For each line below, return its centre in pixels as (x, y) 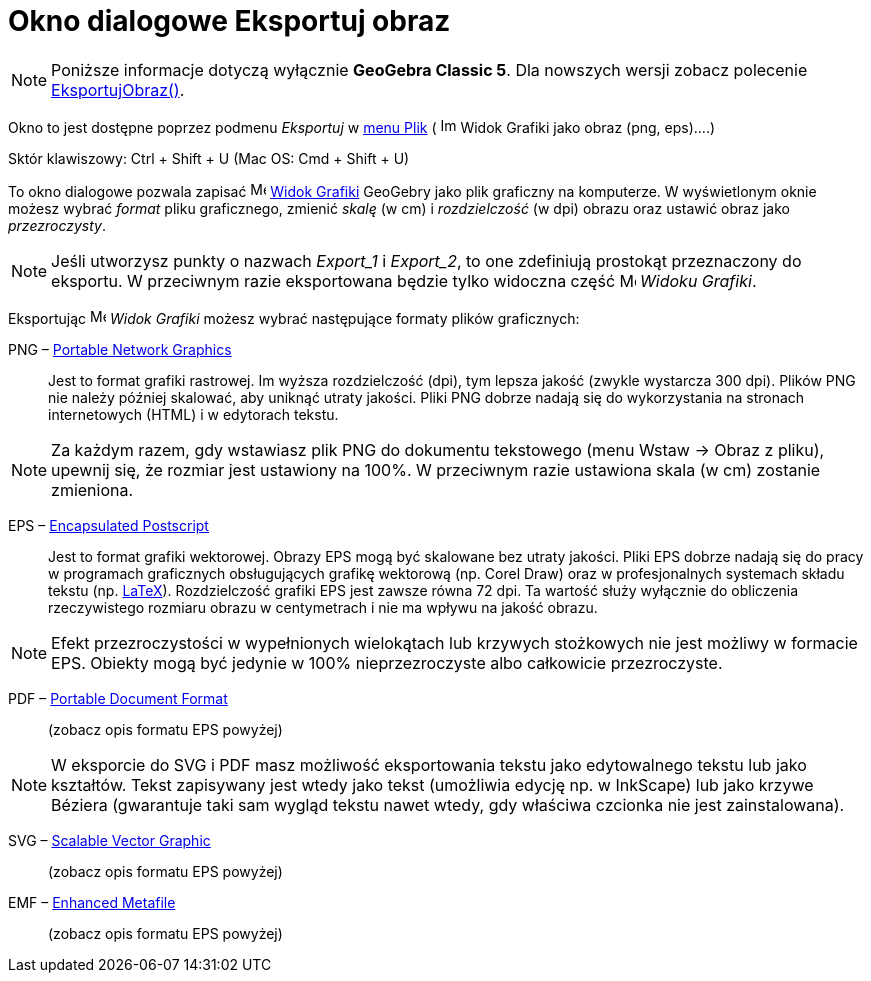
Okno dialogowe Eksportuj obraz (229, 21)
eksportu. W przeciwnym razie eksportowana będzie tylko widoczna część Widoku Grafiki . (404, 280)
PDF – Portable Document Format (118, 698)
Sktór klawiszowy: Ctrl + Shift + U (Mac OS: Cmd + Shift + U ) (209, 158)
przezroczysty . (57, 225)
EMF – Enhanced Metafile (92, 902)
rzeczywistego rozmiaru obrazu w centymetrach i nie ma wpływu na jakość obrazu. (323, 607)
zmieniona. (92, 489)
